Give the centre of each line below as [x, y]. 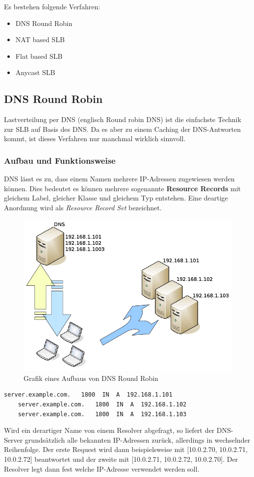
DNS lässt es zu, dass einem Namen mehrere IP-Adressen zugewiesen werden [119, 179]
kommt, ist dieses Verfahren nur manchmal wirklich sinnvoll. [95, 138]
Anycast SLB [35, 72]
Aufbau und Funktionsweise [60, 160]
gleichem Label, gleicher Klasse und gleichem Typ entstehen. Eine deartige [116, 198]
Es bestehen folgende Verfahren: [52, 6]
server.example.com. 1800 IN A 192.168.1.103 [102, 414]
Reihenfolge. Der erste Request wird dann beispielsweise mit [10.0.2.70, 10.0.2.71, [126, 449]
